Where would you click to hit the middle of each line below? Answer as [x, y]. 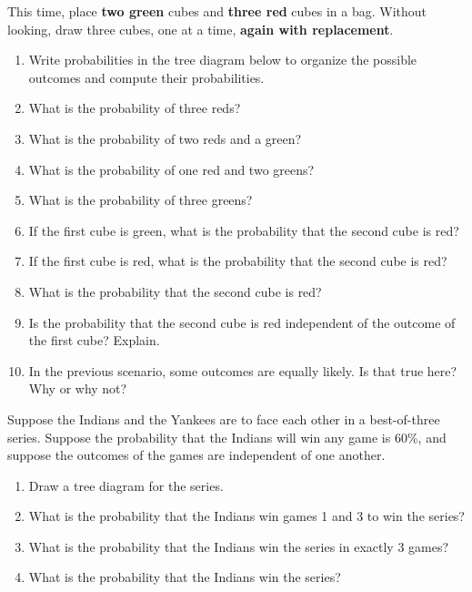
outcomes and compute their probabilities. [146, 77]
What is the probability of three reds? [135, 108]
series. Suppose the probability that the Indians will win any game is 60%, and [227, 437]
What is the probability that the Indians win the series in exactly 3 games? [239, 546]
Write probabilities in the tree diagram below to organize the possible [223, 60]
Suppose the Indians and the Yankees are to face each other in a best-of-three [224, 418]
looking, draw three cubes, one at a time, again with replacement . [201, 29]
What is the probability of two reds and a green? [165, 138]
